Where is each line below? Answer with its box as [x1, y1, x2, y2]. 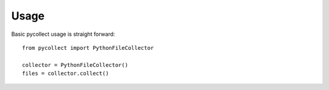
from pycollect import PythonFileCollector [22, 44, 154, 51]
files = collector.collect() [22, 70, 109, 77]
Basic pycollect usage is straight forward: [11, 30, 115, 38]
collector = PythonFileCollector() [22, 61, 129, 68]
